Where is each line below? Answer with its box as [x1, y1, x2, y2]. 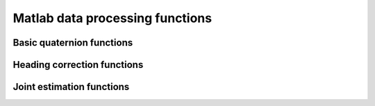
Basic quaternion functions [12, 37, 133, 48]
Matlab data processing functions [12, 10, 212, 26]
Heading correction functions [12, 59, 144, 71]
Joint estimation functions [12, 81, 130, 93]
